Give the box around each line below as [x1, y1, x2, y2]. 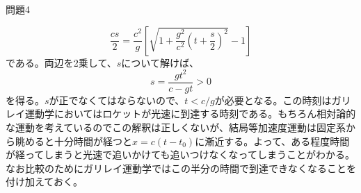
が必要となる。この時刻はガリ [214, 92, 351, 107]
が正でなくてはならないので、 [49, 92, 185, 107]
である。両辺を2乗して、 [6, 55, 117, 69]
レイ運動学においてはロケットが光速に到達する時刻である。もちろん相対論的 [6, 106, 356, 121]
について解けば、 [121, 55, 199, 69]
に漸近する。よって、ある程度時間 [195, 133, 350, 148]
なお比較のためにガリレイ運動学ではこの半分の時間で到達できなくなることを [6, 160, 356, 175]
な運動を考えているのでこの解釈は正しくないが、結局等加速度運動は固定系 [6, 119, 346, 134]
